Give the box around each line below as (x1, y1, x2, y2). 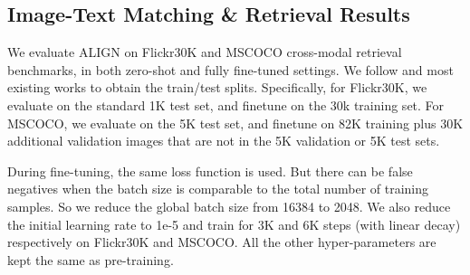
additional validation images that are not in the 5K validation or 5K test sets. (7, 131, 440, 150)
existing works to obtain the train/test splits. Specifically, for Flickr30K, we (7, 78, 427, 97)
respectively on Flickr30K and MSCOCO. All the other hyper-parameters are (7, 232, 436, 251)
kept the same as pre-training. (7, 250, 174, 269)
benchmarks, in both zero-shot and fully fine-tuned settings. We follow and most (7, 60, 454, 79)
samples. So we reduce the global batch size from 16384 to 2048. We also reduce (7, 196, 451, 215)
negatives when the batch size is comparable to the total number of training (7, 179, 429, 198)
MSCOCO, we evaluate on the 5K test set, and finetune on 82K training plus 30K (7, 113, 464, 132)
